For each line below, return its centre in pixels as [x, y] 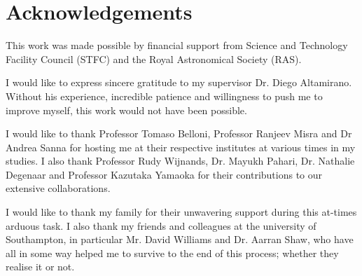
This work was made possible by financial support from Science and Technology [177, 45]
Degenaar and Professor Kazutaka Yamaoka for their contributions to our [164, 174]
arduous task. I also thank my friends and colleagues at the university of [161, 225]
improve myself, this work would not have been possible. [126, 110]
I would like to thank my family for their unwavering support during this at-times [181, 212]
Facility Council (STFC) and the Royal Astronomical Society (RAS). [154, 58]
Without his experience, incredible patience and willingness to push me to [164, 96]
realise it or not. [40, 267]
